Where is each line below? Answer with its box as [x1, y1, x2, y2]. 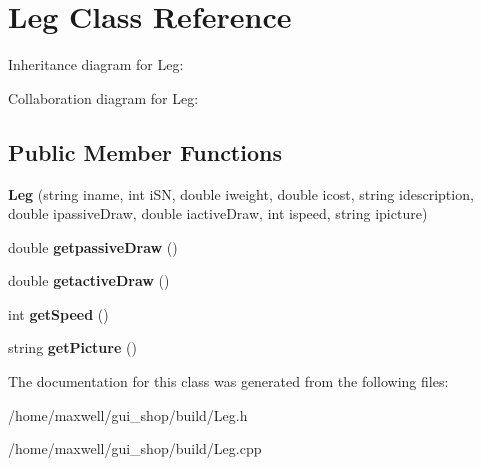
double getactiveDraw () [8, 270, 170, 291]
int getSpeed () [8, 303, 109, 324]
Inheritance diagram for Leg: [8, 54, 184, 75]
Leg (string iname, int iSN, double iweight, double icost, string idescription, [8, 183, 474, 204]
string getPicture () [8, 337, 137, 358]
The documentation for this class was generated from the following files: [8, 371, 449, 392]
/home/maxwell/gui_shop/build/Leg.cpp [8, 438, 262, 459]
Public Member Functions [8, 136, 282, 167]
